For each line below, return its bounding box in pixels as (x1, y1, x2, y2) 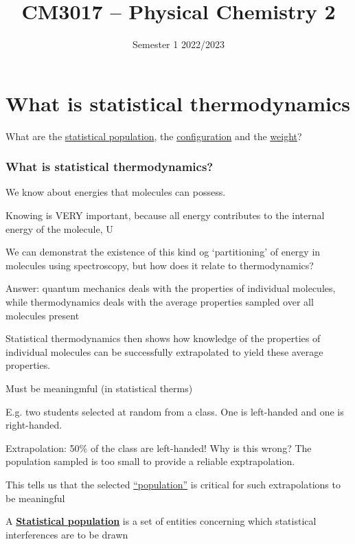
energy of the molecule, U (5, 221, 113, 236)
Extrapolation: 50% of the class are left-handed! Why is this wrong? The (5, 440, 312, 455)
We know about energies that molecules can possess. (5, 185, 226, 199)
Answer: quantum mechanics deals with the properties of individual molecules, (5, 281, 336, 295)
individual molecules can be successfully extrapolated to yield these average (5, 344, 323, 359)
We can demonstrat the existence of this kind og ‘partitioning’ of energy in (5, 245, 321, 259)
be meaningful (5, 490, 65, 505)
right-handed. (5, 418, 62, 432)
